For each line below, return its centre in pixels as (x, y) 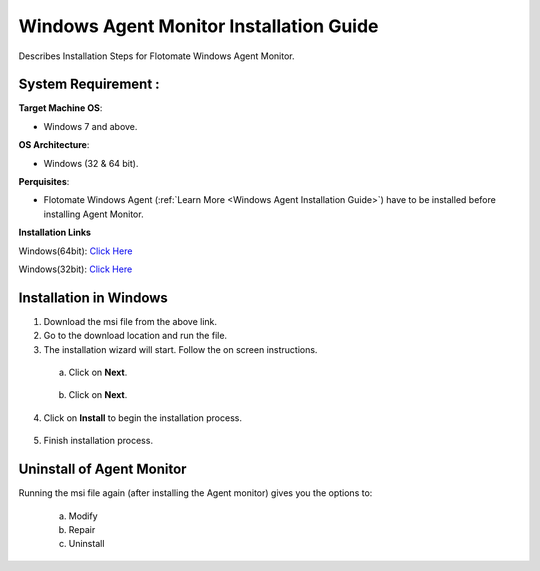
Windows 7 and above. (90, 126)
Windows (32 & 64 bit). (91, 163)
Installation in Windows (93, 297)
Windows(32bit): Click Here (75, 269)
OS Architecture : (54, 145)
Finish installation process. (98, 441)
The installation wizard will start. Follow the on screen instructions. (180, 349)
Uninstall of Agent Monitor (102, 469)
